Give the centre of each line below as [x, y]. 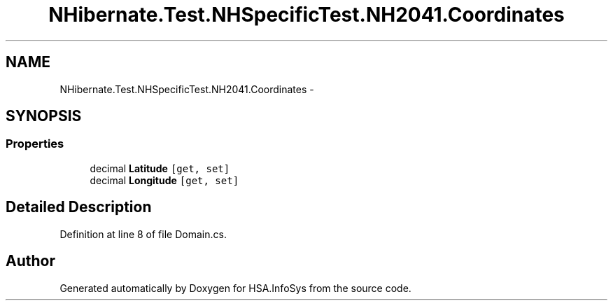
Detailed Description [79, 207]
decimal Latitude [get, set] [160, 168]
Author [30, 261]
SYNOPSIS [44, 116]
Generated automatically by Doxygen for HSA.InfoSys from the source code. [235, 288]
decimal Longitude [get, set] [164, 180]
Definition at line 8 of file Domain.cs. [143, 234]
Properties [35, 144]
